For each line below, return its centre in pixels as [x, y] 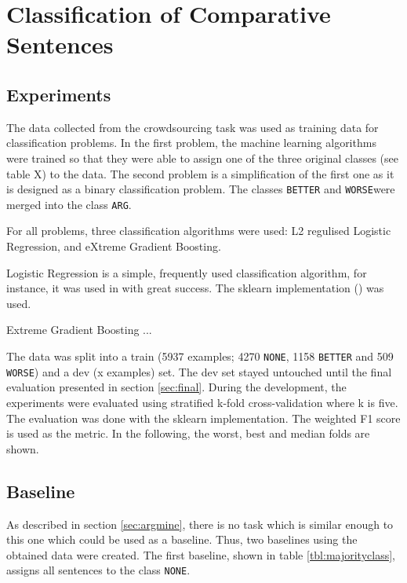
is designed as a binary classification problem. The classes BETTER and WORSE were [201, 189]
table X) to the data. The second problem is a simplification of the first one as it [200, 173]
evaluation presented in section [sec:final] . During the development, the [176, 387]
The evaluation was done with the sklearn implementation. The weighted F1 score [203, 418]
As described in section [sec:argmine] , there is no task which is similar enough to [200, 524]
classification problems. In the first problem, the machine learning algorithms [191, 143]
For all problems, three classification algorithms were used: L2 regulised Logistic [199, 231]
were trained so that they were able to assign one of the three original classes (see [202, 158]
